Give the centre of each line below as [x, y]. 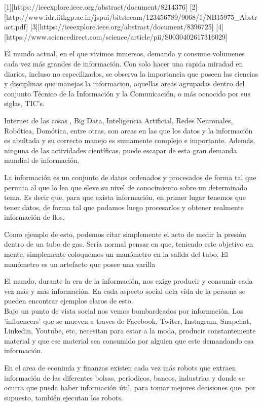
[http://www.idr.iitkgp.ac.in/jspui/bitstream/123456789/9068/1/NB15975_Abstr [131, 16]
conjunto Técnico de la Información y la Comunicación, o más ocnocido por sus [127, 93]
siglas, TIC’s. [24, 103]
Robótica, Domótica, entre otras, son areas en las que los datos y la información [128, 130]
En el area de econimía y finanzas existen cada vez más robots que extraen [120, 367]
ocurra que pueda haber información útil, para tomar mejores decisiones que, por [130, 387]
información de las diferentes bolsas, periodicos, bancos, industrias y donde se [124, 377]
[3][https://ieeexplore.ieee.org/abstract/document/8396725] [122, 27]
